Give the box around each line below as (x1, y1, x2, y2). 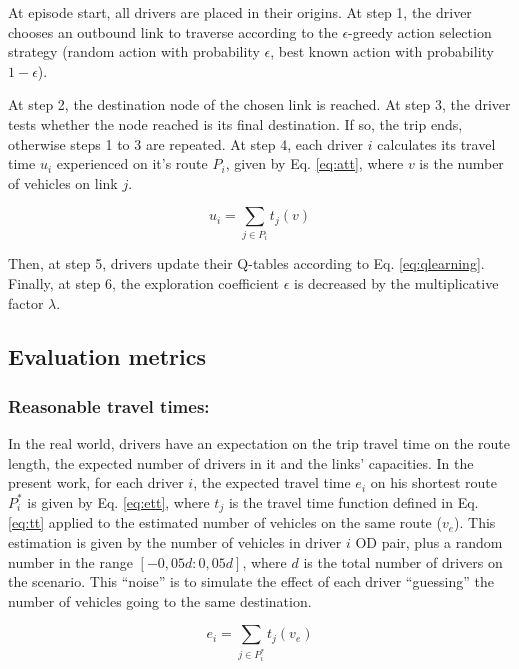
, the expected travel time (193, 472, 351, 493)
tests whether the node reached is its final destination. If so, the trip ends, (8, 113, 463, 134)
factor (8, 292, 44, 313)
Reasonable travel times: (8, 393, 210, 418)
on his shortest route (370, 472, 498, 493)
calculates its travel (377, 133, 496, 154)
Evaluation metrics (8, 341, 206, 372)
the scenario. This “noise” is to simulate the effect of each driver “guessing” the (8, 571, 494, 592)
